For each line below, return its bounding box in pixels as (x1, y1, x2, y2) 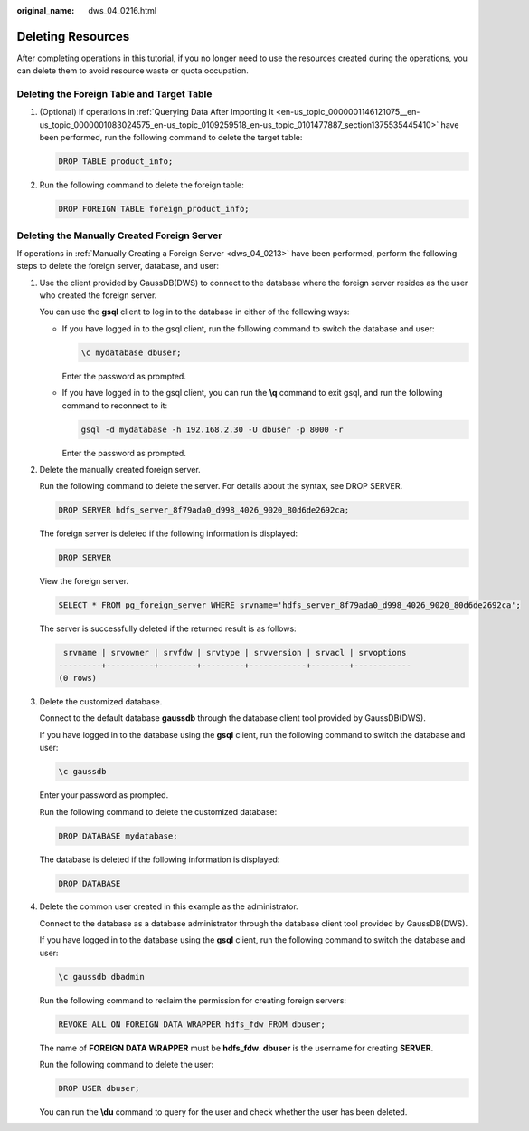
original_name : (16, 5, 75, 15)
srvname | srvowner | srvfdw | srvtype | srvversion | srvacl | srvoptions (63, 647, 407, 658)
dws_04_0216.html (88, 5, 157, 15)
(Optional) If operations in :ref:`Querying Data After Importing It (39, 107, 275, 118)
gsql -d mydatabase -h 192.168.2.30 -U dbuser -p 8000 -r (80, 424, 344, 435)
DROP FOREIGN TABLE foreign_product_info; (58, 204, 250, 215)
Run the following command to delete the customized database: (39, 806, 278, 817)
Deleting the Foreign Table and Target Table (16, 88, 213, 101)
